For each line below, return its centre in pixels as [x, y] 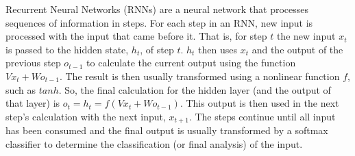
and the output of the [297, 49]
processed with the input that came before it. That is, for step [136, 36]
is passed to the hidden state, [67, 49]
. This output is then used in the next [259, 103]
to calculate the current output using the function [191, 63]
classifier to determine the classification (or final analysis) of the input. [154, 143]
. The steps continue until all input [262, 116]
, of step [157, 49]
